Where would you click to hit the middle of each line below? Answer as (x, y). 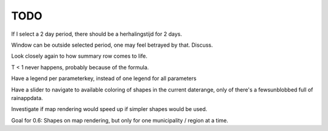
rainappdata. (27, 98)
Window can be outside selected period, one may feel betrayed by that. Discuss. (112, 45)
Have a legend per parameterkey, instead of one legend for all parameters (104, 78)
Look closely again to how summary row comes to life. (80, 56)
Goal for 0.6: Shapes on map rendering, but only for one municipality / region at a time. (120, 120)
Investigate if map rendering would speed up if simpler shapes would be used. (109, 109)
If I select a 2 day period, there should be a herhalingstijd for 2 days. (97, 34)
